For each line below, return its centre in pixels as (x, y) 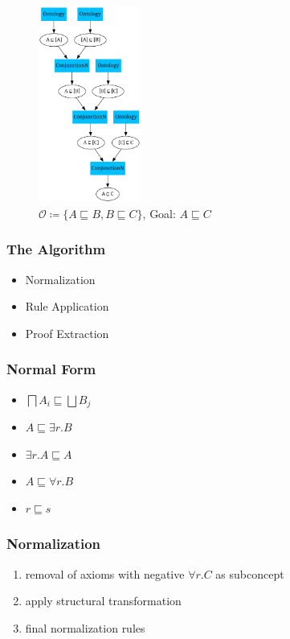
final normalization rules (85, 627)
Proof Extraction (67, 333)
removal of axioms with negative (105, 573)
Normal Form (51, 369)
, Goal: (159, 213)
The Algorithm (56, 249)
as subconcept (250, 573)
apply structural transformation (103, 601)
